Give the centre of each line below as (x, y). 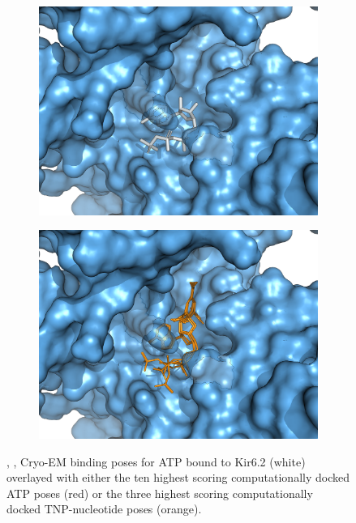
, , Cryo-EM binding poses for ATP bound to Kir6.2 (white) (156, 461)
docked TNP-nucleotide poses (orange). (104, 509)
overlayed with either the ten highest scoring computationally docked (178, 477)
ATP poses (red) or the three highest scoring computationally (160, 493)
